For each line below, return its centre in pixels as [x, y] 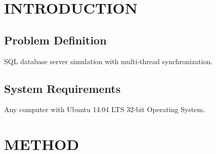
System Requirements [62, 88]
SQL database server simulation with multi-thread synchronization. [109, 61]
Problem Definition [55, 40]
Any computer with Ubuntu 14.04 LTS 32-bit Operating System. [105, 109]
